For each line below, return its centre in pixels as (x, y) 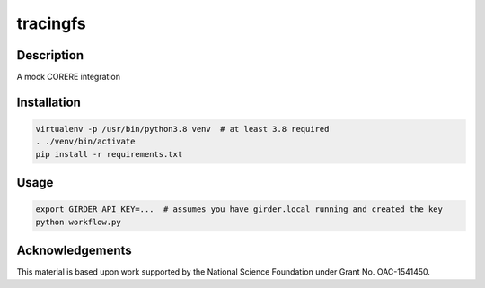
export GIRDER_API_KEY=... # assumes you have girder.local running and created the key (239, 209)
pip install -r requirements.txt (109, 154)
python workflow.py (78, 222)
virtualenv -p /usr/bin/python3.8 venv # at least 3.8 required (182, 129)
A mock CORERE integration (69, 77)
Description (50, 55)
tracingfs (52, 23)
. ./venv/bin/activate (85, 142)
